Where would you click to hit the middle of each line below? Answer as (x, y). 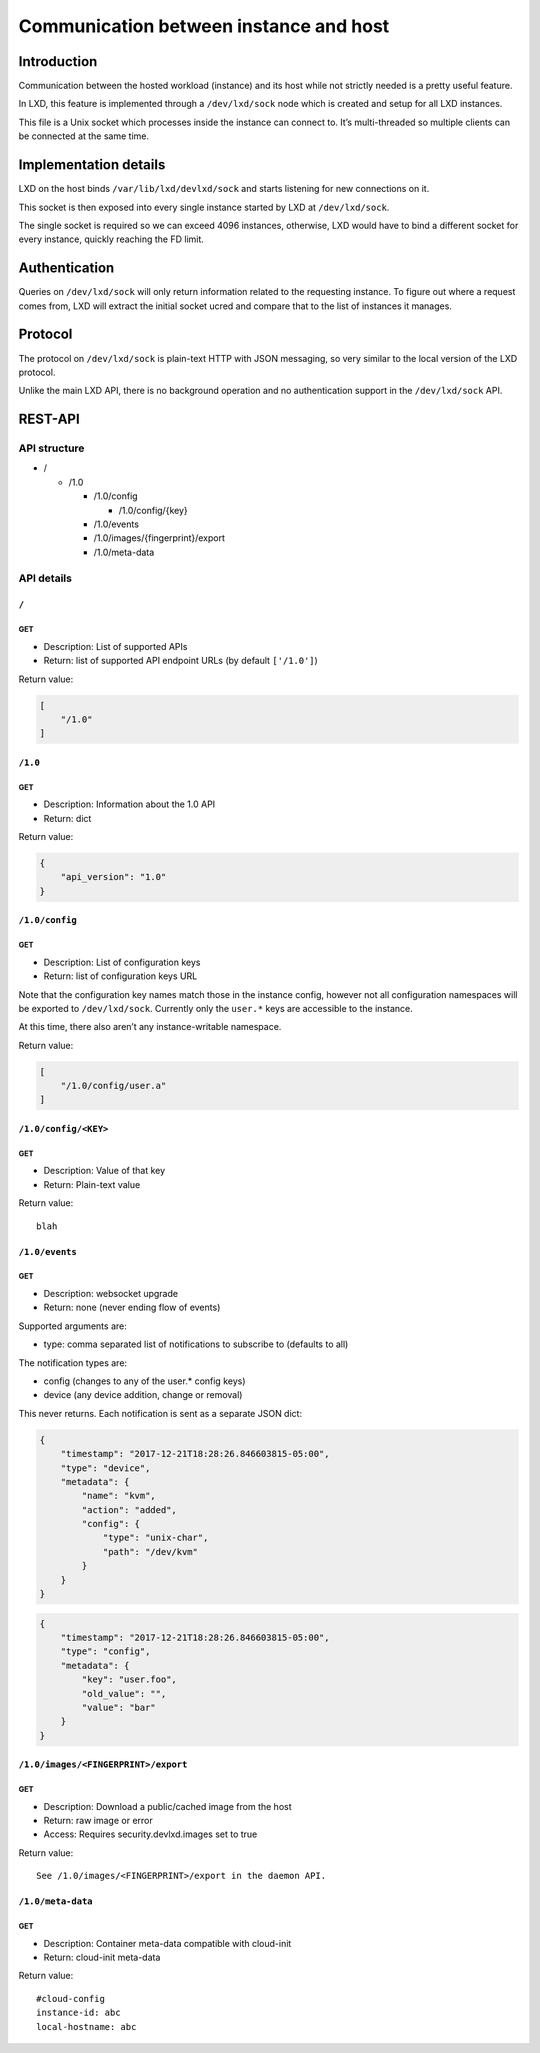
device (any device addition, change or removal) (143, 1395)
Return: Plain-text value (92, 1184)
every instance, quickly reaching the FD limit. (111, 239)
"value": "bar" (119, 1707)
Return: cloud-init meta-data (102, 1957)
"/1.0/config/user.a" (113, 1086)
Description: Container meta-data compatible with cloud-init (167, 1943)
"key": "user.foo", (129, 1679)
